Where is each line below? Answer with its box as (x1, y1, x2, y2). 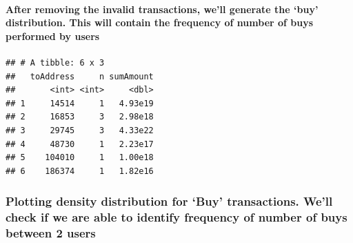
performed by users (6, 28, 100, 43)
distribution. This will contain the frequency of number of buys (6, 15, 314, 30)
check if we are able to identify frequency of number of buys (6, 208, 347, 226)
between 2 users (6, 224, 96, 242)
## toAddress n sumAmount (6, 71, 154, 81)
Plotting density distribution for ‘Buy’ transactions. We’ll (6, 193, 333, 210)
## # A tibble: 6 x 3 (6, 57, 105, 68)
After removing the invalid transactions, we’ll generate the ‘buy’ (6, 1, 319, 16)
